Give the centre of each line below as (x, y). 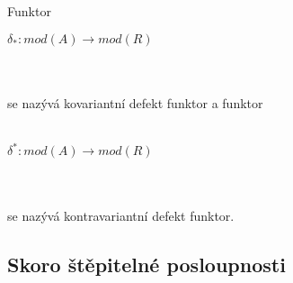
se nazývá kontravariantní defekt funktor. (121, 215)
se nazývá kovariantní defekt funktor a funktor (135, 102)
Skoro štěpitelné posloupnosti (146, 264)
